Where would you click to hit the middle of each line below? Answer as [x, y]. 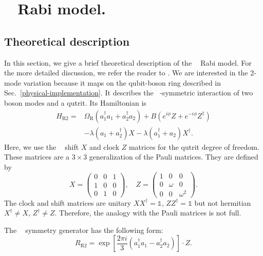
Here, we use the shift [42, 146]
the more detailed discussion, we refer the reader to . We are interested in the [126, 73]
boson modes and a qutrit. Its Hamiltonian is [75, 102]
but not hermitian [223, 202]
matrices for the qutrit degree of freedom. [194, 146]
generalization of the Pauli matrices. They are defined [174, 157]
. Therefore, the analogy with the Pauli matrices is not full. [148, 213]
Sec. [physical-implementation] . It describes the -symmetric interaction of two [129, 93]
